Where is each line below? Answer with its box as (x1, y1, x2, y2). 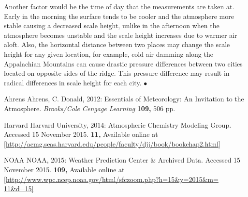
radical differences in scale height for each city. (4, 77, 142, 87)
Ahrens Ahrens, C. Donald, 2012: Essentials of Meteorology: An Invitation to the (4, 94, 244, 104)
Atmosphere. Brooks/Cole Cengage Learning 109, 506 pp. (4, 103, 175, 113)
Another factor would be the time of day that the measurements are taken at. (4, 1, 234, 11)
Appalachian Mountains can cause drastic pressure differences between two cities (4, 58, 243, 68)
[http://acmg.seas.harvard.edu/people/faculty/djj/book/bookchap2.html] (4, 138, 220, 148)
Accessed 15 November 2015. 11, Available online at (4, 129, 158, 139)
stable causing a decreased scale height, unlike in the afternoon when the (4, 20, 219, 31)
